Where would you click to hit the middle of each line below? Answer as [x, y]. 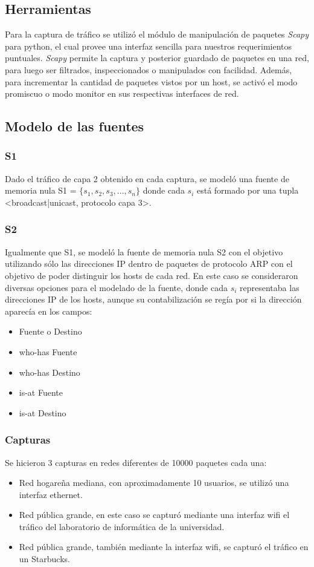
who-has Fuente [48, 351]
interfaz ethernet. [51, 494]
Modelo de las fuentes [75, 126]
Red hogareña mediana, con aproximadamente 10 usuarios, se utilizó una [154, 483]
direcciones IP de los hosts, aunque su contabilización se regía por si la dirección [153, 299]
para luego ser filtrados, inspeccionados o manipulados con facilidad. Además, [149, 69]
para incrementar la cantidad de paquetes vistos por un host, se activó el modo [151, 81]
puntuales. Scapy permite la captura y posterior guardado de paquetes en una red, [157, 58]
